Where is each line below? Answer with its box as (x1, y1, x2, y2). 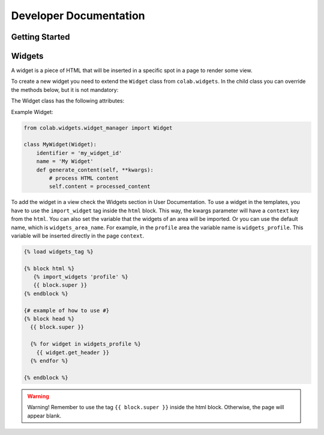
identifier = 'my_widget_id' (36, 149, 122, 156)
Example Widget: (11, 108, 53, 115)
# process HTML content (49, 175, 119, 181)
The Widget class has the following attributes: (11, 97, 125, 104)
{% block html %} (23, 265, 75, 272)
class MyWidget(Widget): (23, 141, 97, 148)
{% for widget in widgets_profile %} (30, 341, 141, 347)
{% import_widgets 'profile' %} (33, 274, 128, 280)
